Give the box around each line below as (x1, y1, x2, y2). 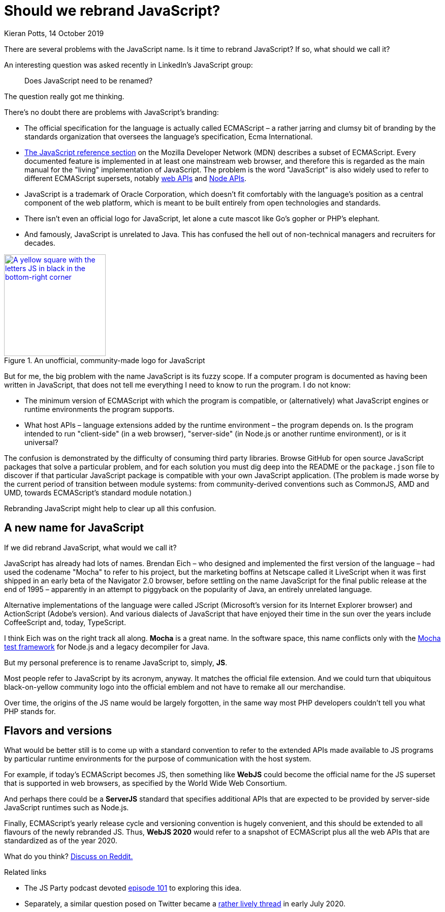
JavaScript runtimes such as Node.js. (4, 803, 129, 812)
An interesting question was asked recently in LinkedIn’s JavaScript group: (4, 60, 253, 69)
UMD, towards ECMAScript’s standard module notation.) (4, 488, 192, 497)
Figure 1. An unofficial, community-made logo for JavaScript (4, 356, 205, 365)
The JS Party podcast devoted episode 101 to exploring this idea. (24, 884, 241, 893)
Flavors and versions (4, 724, 112, 738)
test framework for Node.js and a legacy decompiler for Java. (4, 642, 210, 651)
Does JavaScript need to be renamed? (24, 76, 153, 85)
